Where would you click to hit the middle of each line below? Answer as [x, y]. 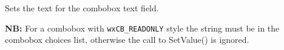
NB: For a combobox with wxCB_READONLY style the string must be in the [142, 28]
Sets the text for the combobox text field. [82, 8]
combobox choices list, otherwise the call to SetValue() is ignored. [127, 40]
